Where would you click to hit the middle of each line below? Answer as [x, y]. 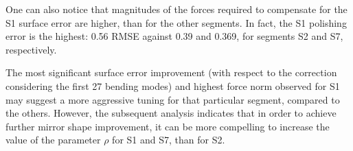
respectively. [31, 49]
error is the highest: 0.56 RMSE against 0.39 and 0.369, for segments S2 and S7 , [174, 36]
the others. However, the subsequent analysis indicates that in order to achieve [171, 113]
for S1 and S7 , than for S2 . [169, 140]
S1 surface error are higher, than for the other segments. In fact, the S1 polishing [176, 22]
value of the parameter [53, 140]
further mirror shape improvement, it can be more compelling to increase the [168, 126]
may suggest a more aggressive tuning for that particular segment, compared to [173, 99]
